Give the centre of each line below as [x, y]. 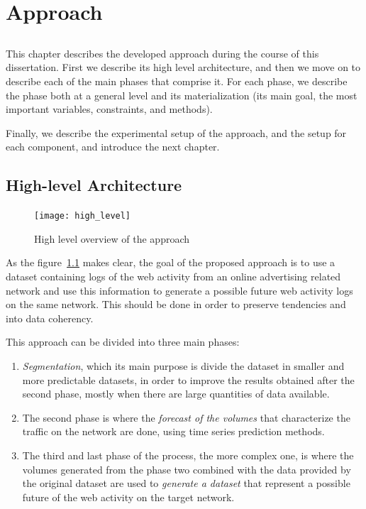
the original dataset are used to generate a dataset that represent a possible [186, 483]
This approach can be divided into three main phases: [123, 342]
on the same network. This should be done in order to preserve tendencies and [176, 304]
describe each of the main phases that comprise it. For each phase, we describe [177, 81]
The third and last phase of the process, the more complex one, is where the [188, 455]
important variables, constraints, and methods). [109, 109]
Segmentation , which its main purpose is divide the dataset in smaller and [183, 365]
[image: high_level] [83, 216]
